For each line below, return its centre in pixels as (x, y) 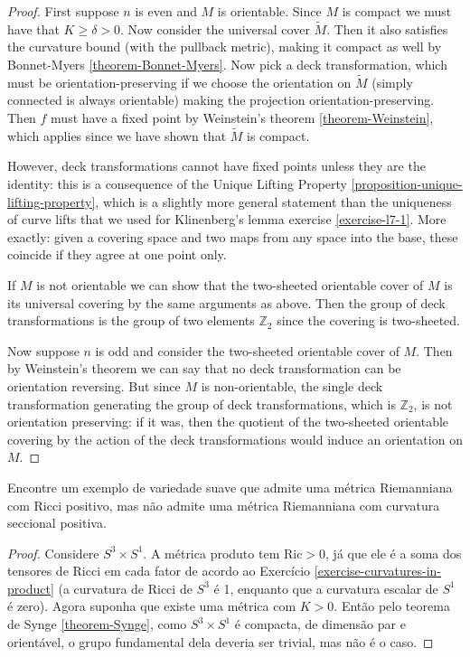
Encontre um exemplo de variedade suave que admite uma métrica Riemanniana (230, 487)
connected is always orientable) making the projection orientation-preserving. (221, 100)
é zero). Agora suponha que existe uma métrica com (152, 606)
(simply (392, 82)
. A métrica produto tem (211, 553)
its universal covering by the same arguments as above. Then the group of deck (226, 302)
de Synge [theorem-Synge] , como (97, 624)
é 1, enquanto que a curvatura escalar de (326, 588)
